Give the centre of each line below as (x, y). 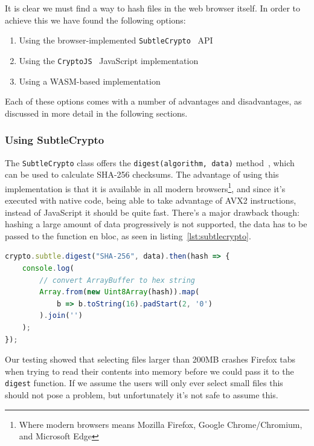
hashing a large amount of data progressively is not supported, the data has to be (156, 224)
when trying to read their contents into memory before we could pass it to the (149, 371)
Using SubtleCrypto (55, 140)
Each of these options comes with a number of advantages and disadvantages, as (153, 101)
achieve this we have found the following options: (95, 20)
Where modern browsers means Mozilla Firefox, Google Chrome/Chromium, (161, 424)
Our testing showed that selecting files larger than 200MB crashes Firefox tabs (150, 359)
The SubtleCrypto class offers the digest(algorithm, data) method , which (150, 162)
